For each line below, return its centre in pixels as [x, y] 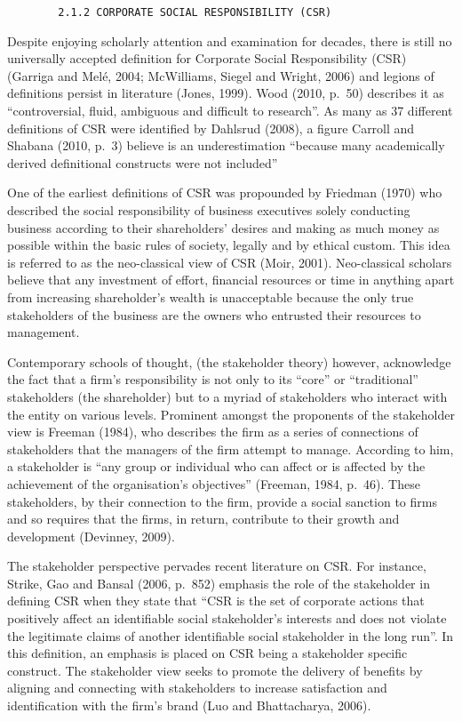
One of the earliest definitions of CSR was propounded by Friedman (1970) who [225, 192]
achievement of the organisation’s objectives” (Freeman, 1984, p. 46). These [214, 483]
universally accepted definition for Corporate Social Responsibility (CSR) [207, 58]
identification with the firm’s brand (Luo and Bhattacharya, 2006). [189, 705]
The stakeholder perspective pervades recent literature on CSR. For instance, [217, 566]
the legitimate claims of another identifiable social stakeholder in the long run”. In [231, 635]
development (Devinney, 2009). [91, 536]
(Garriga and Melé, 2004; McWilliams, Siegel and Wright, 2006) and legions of [221, 75]
